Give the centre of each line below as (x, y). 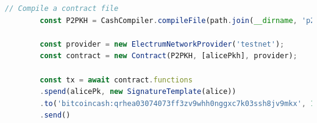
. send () (55, 115)
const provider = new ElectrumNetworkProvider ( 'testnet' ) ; (162, 44)
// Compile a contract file (62, 8)
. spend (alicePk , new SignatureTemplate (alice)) (138, 92)
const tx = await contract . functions (116, 80)
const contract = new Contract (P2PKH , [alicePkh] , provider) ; (169, 56)
